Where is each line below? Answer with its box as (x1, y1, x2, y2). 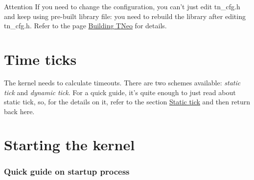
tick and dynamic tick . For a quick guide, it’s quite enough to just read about (4, 87, 236, 97)
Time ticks (4, 49, 77, 69)
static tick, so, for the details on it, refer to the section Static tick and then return (4, 97, 250, 107)
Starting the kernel (4, 135, 135, 155)
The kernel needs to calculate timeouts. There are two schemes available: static (4, 77, 241, 87)
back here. (4, 106, 35, 116)
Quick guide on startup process (4, 165, 130, 177)
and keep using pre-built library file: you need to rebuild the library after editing (4, 11, 246, 21)
